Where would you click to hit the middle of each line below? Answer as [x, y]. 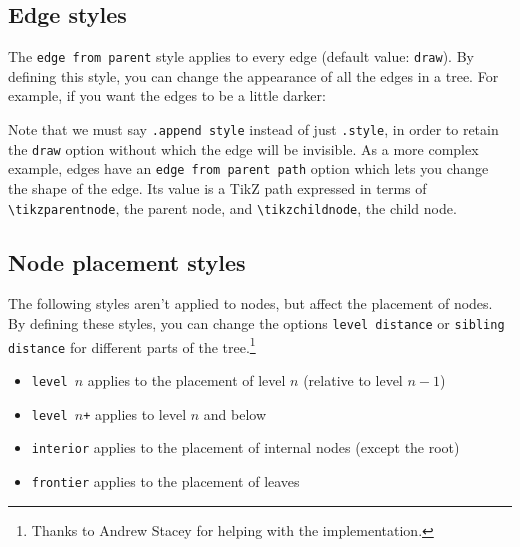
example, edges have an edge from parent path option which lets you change [248, 168]
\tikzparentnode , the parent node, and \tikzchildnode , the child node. [232, 207]
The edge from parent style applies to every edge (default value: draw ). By [241, 56]
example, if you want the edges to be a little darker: [167, 95]
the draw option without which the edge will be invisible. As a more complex [243, 148]
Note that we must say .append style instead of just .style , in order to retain [253, 129]
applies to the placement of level [186, 380]
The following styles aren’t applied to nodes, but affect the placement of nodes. [250, 303]
